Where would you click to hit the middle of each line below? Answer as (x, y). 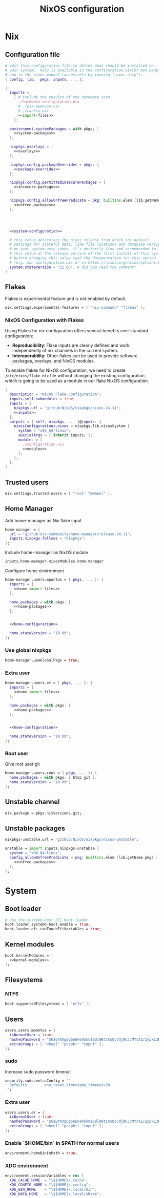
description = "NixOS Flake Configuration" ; (55, 394)
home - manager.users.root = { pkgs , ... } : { (51, 773)
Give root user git (22, 764)
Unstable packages (35, 828)
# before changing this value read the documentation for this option (83, 258)
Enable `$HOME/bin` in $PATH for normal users (62, 1143)
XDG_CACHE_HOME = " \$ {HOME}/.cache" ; (49, 1180)
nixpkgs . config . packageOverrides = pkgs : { (54, 165)
